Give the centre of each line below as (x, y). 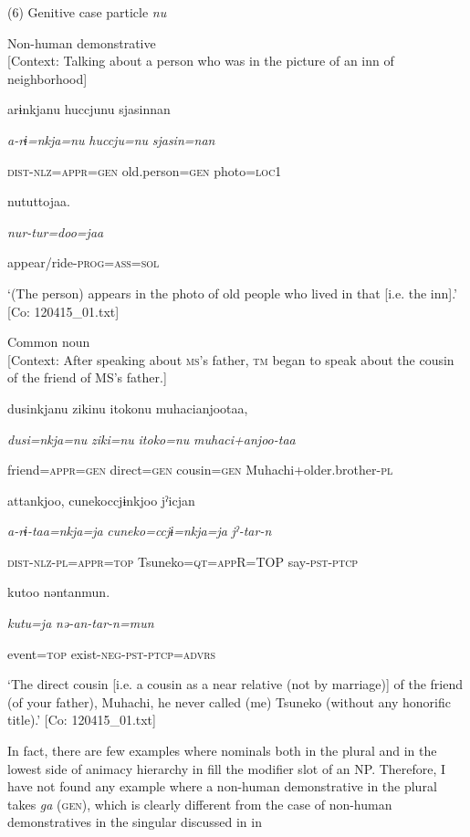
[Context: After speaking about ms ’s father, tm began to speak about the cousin (231, 359)
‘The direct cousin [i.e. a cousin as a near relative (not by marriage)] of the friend (235, 684)
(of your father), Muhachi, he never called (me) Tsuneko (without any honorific (229, 701)
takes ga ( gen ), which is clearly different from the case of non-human (200, 804)
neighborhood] (47, 78)
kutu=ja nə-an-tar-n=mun (81, 623)
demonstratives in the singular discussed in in (135, 822)
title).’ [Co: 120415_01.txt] (82, 720)
